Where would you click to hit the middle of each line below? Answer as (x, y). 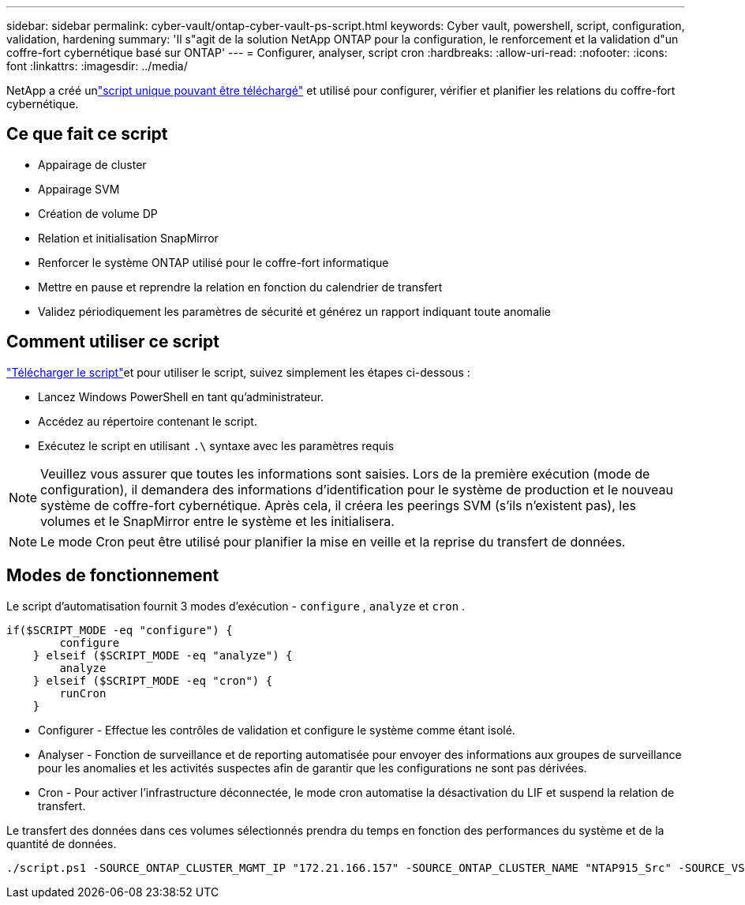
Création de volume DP (98, 213)
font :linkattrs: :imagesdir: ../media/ (97, 66)
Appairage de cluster (92, 164)
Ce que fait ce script (87, 134)
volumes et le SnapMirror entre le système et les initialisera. (217, 521)
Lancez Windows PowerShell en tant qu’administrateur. (181, 396)
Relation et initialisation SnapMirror (128, 238)
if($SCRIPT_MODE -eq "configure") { (120, 630)
